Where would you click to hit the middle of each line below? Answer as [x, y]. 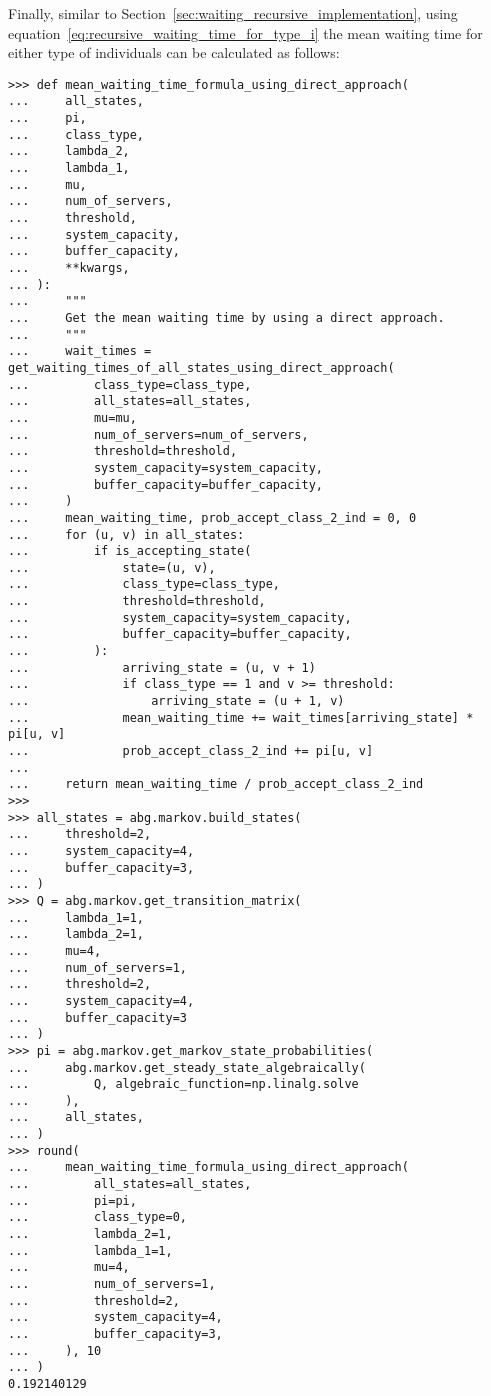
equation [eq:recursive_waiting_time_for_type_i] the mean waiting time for [245, 32]
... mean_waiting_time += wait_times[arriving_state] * [241, 717]
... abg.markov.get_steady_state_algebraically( [187, 1067]
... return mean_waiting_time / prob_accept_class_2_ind [216, 784]
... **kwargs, [69, 268]
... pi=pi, [72, 1200]
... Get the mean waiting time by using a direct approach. [226, 317]
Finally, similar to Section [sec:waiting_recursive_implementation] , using [233, 13]
